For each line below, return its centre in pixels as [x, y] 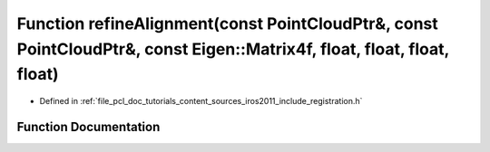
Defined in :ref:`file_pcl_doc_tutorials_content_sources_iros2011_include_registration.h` [201, 101]
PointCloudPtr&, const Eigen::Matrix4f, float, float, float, [233, 49]
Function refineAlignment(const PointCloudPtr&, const [228, 24]
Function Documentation [88, 127]
